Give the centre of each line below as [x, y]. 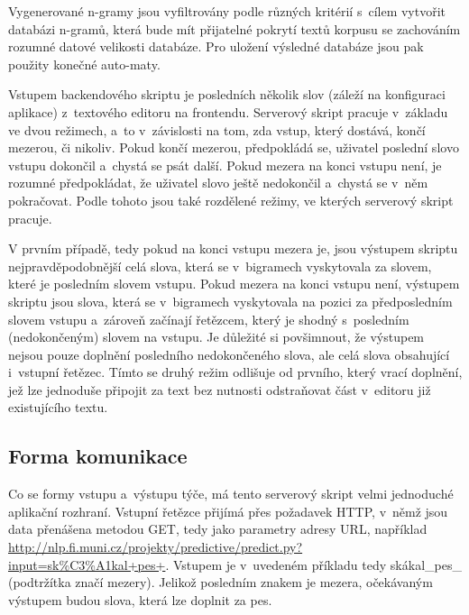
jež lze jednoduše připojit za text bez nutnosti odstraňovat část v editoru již [220, 389]
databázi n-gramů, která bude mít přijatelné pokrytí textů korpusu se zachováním [234, 28]
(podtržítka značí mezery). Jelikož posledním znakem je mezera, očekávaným [221, 582]
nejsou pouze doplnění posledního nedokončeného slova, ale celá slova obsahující [229, 354]
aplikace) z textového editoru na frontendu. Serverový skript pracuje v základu [228, 111]
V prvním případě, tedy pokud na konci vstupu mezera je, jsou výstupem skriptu [233, 248]
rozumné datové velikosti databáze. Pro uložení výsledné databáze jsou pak [216, 46]
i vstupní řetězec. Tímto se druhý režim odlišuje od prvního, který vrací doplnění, [235, 372]
